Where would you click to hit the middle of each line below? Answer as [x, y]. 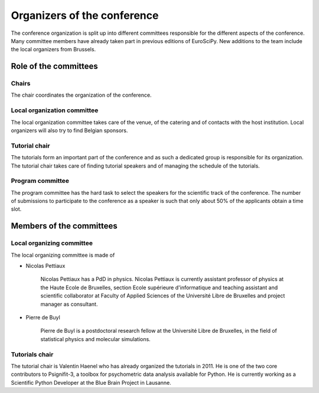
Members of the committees [64, 226]
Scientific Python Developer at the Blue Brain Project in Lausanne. [91, 382]
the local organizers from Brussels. [53, 50]
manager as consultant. [69, 304]
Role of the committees [55, 66]
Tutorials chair [32, 354]
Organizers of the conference [85, 15]
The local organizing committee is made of [63, 255]
